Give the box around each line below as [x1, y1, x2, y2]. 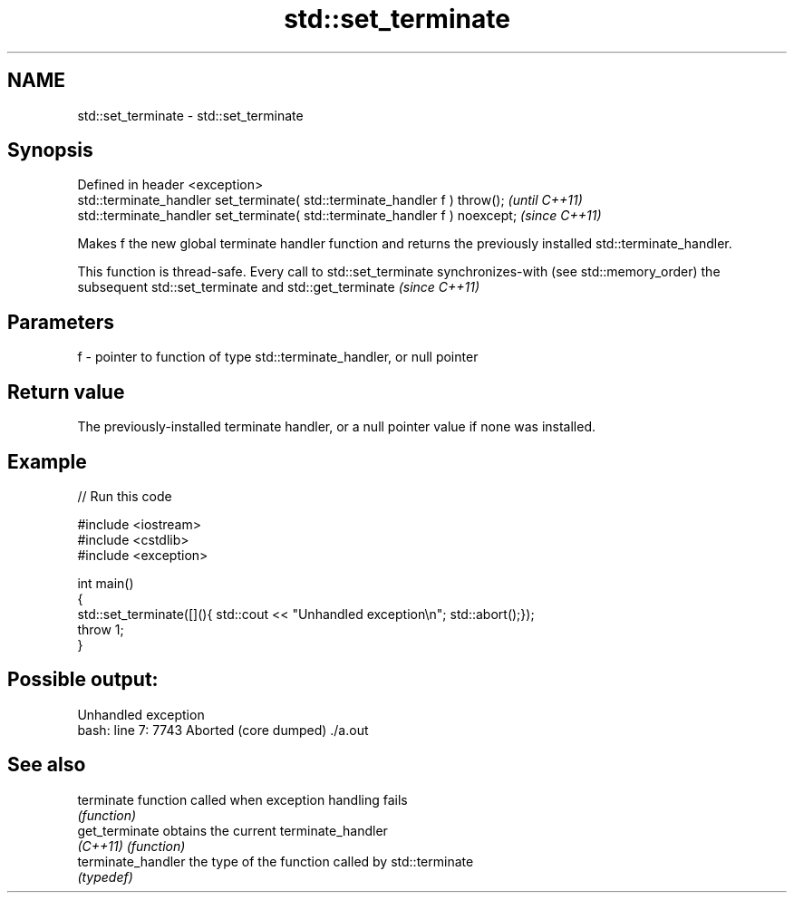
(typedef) [77, 868, 133, 885]
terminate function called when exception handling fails [77, 791, 408, 808]
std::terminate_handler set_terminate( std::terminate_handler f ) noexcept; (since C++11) [77, 208, 602, 224]
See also [7, 753, 86, 777]
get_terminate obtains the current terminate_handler [77, 822, 388, 838]
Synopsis [7, 139, 93, 162]
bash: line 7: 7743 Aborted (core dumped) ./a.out [77, 721, 369, 738]
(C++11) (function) [77, 837, 186, 854]
